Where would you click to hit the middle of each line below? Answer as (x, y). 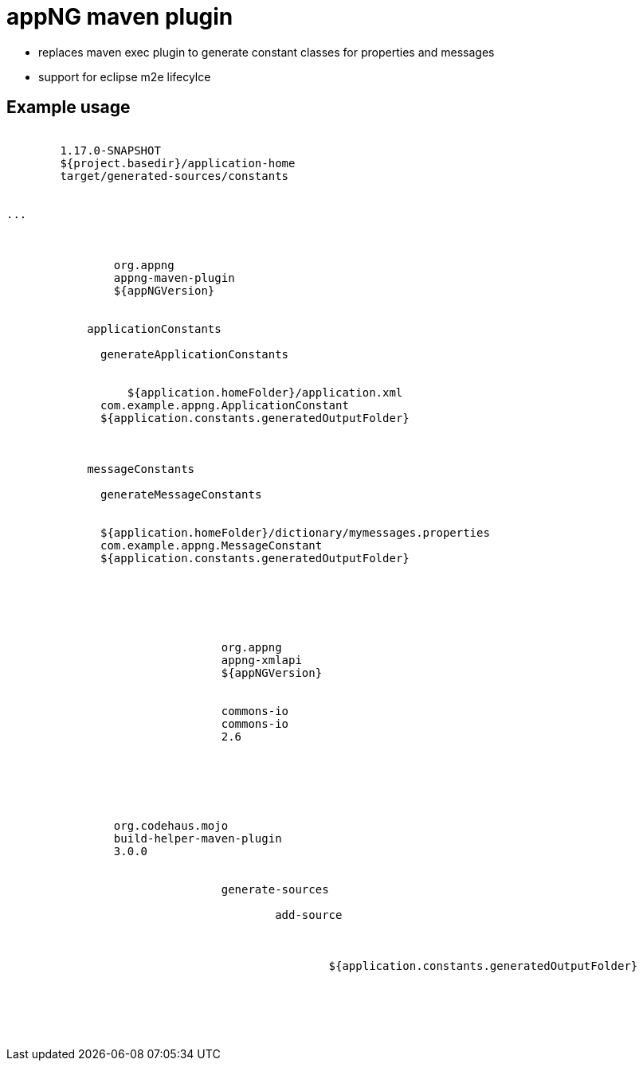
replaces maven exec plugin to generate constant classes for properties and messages (267, 52)
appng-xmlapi (261, 660)
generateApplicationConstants (195, 354)
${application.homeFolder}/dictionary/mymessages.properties (295, 532)
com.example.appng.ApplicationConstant (225, 405)
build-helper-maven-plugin (198, 838)
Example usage (69, 107)
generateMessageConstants (181, 494)
